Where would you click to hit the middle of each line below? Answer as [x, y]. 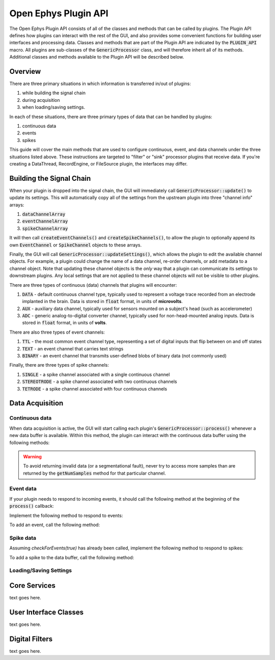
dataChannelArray [44, 214]
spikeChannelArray [45, 228]
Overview [25, 71]
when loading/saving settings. [54, 107]
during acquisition [41, 100]
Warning [32, 456]
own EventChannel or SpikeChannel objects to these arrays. [76, 245]
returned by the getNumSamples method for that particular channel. [94, 473]
